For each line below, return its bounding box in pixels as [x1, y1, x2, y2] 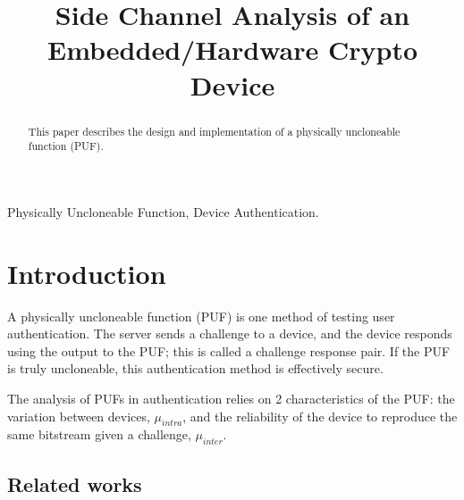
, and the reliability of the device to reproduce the [182, 406, 458, 425]
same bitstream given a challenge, [7, 425, 191, 444]
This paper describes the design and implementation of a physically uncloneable [28, 123, 401, 138]
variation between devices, [7, 406, 150, 425]
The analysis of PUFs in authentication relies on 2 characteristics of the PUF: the [7, 388, 455, 407]
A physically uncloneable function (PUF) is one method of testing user [7, 306, 395, 325]
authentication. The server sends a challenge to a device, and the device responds [7, 324, 452, 343]
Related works [7, 470, 142, 497]
